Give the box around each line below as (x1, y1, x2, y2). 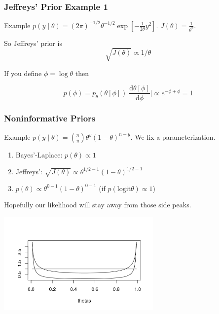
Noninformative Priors (4, 112, 96, 124)
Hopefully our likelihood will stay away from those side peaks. (4, 199, 191, 210)
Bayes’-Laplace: (15, 149, 63, 159)
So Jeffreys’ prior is (4, 38, 62, 48)
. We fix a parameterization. (130, 131, 216, 142)
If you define (4, 68, 42, 78)
